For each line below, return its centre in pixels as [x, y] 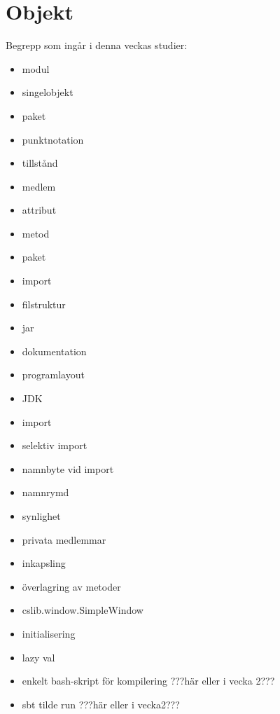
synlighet [41, 516]
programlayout [53, 375]
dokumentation [54, 351]
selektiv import [55, 445]
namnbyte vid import [68, 468]
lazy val [38, 657]
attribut [39, 210]
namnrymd [45, 492]
